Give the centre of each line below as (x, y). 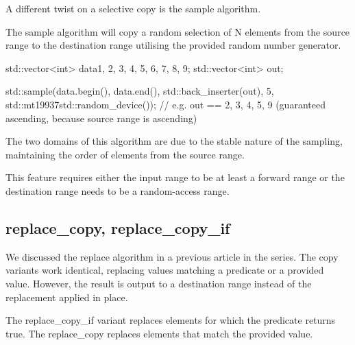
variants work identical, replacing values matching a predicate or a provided (165, 270)
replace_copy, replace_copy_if (118, 227)
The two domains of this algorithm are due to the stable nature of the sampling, (174, 141)
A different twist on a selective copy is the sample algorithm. (133, 8)
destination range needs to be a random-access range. (118, 190)
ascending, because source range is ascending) (101, 118)
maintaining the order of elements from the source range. (125, 154)
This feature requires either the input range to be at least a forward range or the (175, 177)
